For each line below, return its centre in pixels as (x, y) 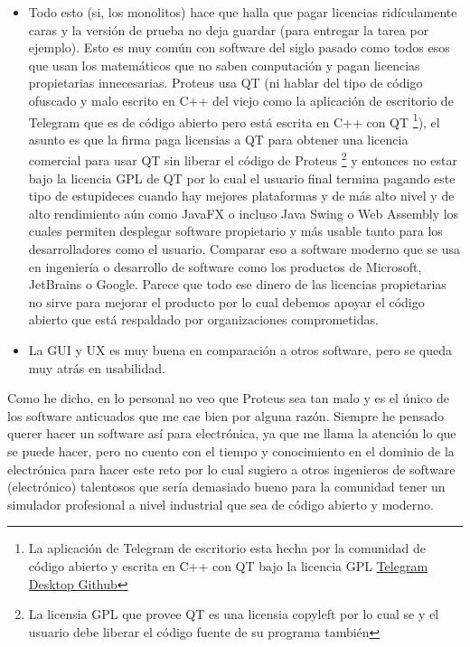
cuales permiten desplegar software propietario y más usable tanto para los (235, 231)
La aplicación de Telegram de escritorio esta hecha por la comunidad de (227, 548)
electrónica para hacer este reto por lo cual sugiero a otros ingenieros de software (231, 469)
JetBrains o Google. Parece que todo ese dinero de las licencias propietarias (237, 284)
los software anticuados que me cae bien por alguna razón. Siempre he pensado (226, 415)
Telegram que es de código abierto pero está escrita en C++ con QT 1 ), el (234, 120)
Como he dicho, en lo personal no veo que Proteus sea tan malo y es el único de (228, 398)
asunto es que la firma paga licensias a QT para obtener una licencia (218, 139)
